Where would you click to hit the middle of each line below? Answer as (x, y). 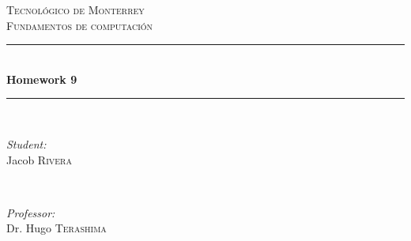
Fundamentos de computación (80, 25)
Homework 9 (42, 79)
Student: (26, 143)
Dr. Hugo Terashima (57, 228)
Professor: (31, 212)
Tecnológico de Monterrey (75, 9)
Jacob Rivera (39, 159)
